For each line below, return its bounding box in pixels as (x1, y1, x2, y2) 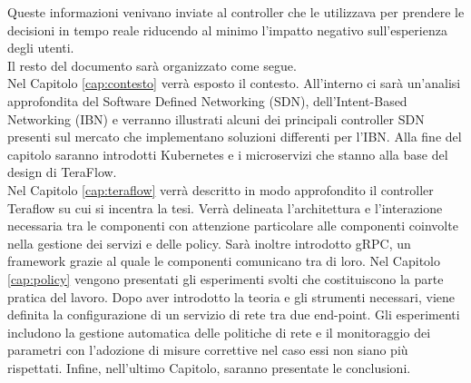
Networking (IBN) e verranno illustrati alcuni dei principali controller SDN (7, 109, 425, 128)
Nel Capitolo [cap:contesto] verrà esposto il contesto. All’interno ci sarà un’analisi (7, 74, 461, 93)
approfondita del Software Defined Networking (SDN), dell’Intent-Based (7, 91, 407, 110)
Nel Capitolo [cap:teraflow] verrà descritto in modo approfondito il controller (7, 180, 434, 199)
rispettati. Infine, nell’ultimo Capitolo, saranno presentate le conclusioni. (7, 358, 411, 377)
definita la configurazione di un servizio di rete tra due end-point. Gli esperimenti (7, 305, 460, 324)
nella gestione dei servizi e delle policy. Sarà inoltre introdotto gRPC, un (7, 233, 411, 252)
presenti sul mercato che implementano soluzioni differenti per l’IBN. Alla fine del (7, 127, 462, 146)
